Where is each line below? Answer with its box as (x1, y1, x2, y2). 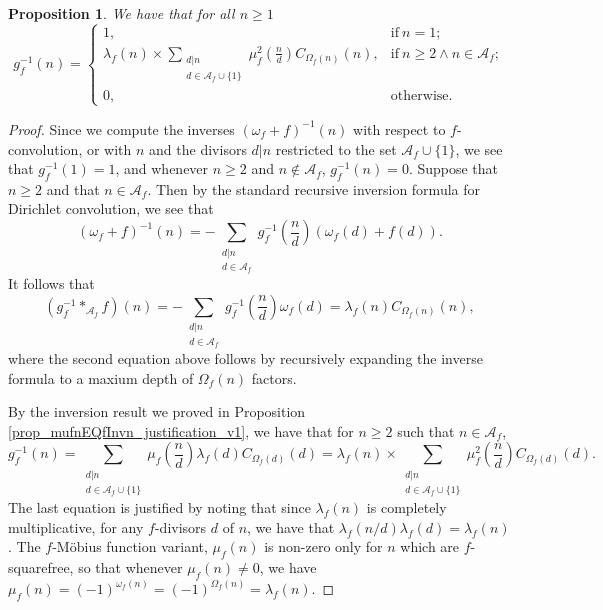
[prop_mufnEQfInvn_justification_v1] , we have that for (8, 420, 354, 441)
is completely (366, 497, 447, 518)
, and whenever (115, 158, 209, 179)
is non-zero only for (264, 536, 383, 557)
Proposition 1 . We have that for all (8, 3, 235, 23)
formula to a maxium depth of (8, 367, 194, 388)
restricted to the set (275, 138, 397, 159)
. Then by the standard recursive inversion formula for (147, 178, 480, 199)
